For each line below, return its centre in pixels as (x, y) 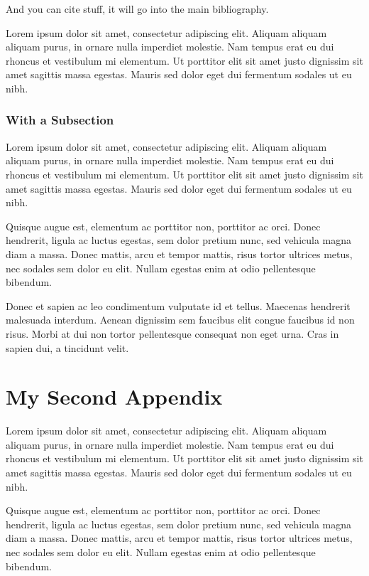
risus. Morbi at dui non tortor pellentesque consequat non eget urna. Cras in (172, 333)
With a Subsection (60, 120)
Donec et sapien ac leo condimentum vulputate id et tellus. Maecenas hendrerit (178, 305)
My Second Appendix (114, 396)
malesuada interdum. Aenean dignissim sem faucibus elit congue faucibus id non (180, 320)
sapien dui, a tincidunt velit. (67, 347)
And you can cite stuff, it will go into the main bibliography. (137, 9)
